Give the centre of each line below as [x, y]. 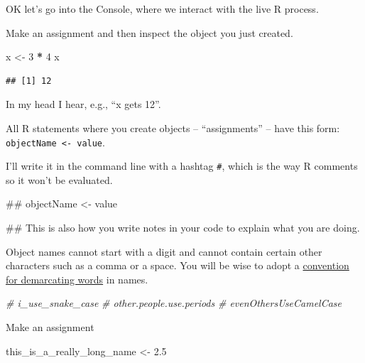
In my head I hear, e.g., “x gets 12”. [83, 104]
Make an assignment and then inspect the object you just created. [149, 32]
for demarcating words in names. [77, 279]
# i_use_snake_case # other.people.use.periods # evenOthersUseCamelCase [174, 303]
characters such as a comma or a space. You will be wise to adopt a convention [178, 265]
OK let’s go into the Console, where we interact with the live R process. [162, 9]
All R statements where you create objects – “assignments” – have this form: [173, 128]
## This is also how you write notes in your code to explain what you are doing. [183, 228]
